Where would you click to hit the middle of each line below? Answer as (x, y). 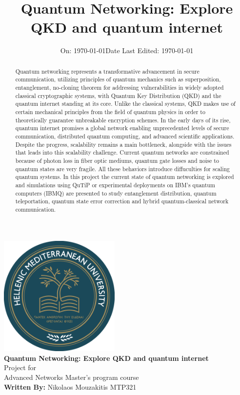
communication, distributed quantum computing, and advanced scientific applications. (125, 136)
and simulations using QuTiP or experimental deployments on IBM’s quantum (115, 185)
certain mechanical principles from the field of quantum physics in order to (110, 111)
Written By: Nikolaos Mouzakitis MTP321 (70, 386)
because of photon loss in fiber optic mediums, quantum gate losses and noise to (117, 160)
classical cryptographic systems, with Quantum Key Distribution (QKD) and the (118, 95)
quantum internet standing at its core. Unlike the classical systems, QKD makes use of (125, 104)
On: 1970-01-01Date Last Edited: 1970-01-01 (127, 50)
